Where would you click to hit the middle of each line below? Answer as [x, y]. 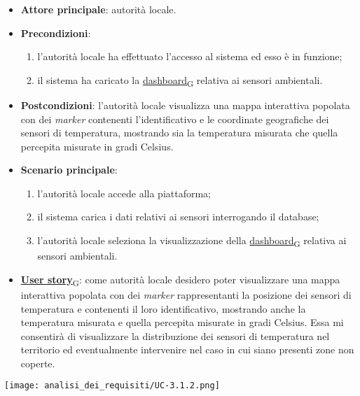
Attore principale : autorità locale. [98, 9]
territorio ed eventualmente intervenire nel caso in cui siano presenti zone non [187, 349]
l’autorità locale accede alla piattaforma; [124, 193]
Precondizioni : [56, 33]
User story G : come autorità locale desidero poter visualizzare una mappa [180, 280]
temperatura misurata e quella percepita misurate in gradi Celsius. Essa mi [182, 322]
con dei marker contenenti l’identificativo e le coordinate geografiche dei [175, 119]
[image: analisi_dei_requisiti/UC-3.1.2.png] [112, 386]
